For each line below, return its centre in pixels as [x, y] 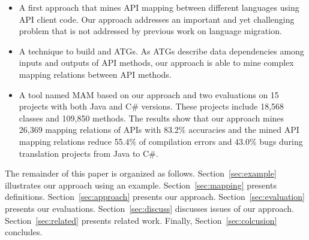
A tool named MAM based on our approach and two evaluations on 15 [149, 94]
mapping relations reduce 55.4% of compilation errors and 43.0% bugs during [161, 141]
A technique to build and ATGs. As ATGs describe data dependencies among [161, 51]
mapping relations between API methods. [95, 74]
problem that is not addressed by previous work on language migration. [150, 31]
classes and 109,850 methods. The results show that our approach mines [151, 118]
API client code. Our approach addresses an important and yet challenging [157, 19]
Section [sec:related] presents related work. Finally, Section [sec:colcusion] [141, 220]
